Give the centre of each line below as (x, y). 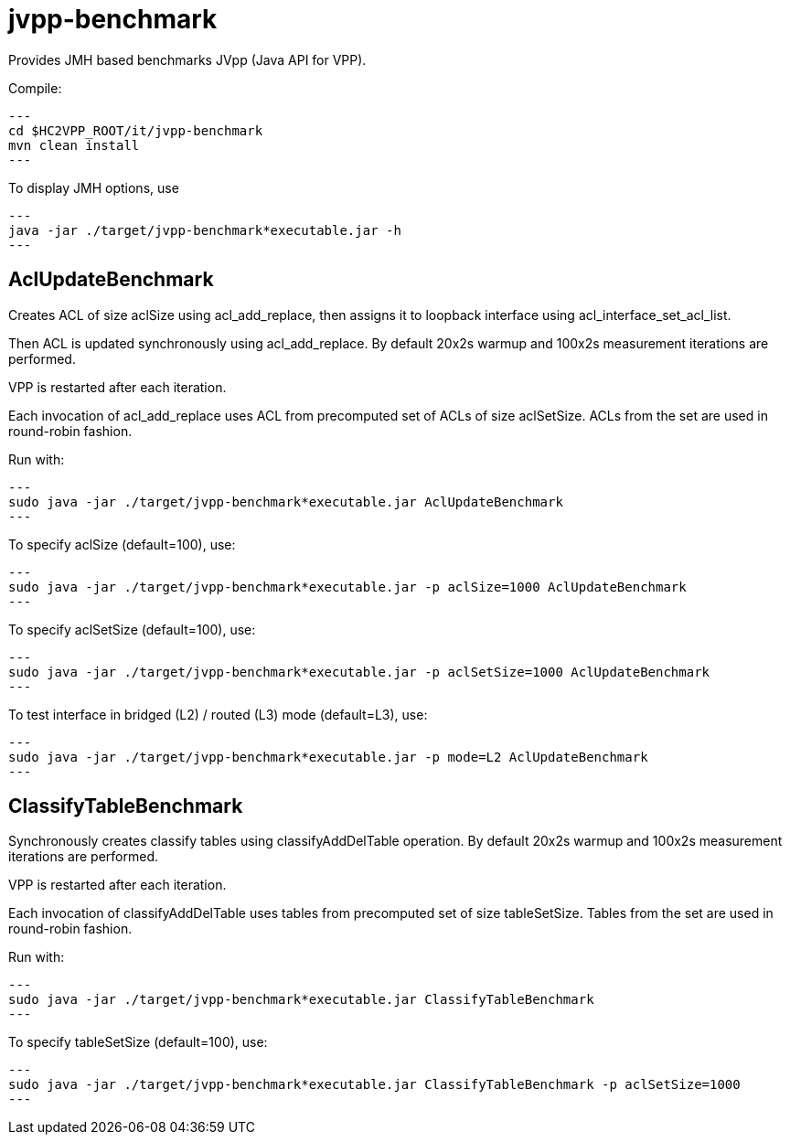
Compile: (35, 88)
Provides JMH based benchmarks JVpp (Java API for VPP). (187, 59)
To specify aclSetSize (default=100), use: (132, 629)
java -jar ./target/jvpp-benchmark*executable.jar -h (205, 230)
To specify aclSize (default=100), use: (122, 544)
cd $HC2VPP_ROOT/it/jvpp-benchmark (136, 130)
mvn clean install (74, 145)
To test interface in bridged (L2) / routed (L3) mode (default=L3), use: (218, 714)
